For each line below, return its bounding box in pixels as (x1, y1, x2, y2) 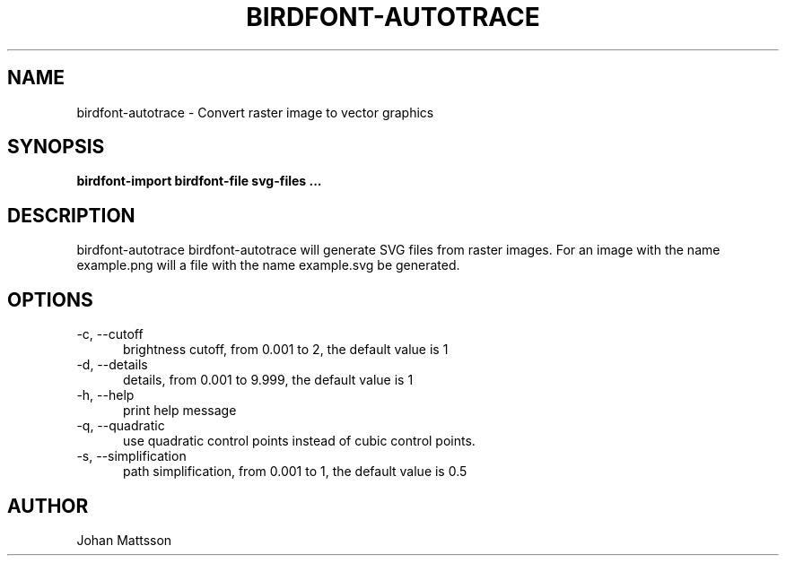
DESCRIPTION (7, 204, 135, 227)
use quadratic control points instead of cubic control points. (123, 433, 476, 449)
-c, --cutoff (76, 326, 144, 342)
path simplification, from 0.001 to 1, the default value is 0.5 (123, 463, 467, 480)
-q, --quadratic (76, 418, 165, 434)
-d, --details (76, 357, 148, 373)
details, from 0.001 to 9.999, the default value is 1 (123, 372, 414, 388)
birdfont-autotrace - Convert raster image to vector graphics (76, 104, 434, 120)
